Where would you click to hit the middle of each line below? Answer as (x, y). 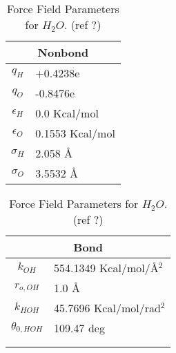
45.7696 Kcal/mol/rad (107, 308)
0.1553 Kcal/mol (75, 133)
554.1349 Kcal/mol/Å (106, 268)
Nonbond (63, 52)
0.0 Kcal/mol (67, 113)
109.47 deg (79, 328)
